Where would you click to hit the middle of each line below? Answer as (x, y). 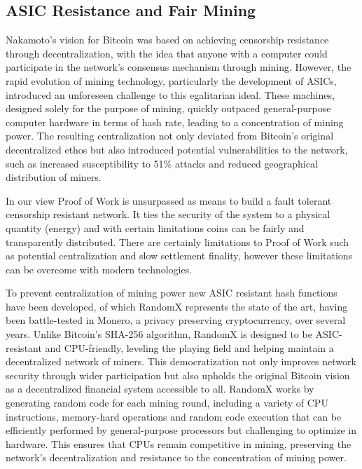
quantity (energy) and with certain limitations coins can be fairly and (155, 227)
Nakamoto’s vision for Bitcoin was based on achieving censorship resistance (167, 40)
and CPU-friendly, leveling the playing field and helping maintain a (189, 347)
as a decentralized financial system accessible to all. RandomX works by (160, 389)
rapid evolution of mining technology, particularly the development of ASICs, (171, 80)
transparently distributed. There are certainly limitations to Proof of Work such (177, 242)
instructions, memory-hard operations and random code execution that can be (174, 416)
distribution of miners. (54, 177)
